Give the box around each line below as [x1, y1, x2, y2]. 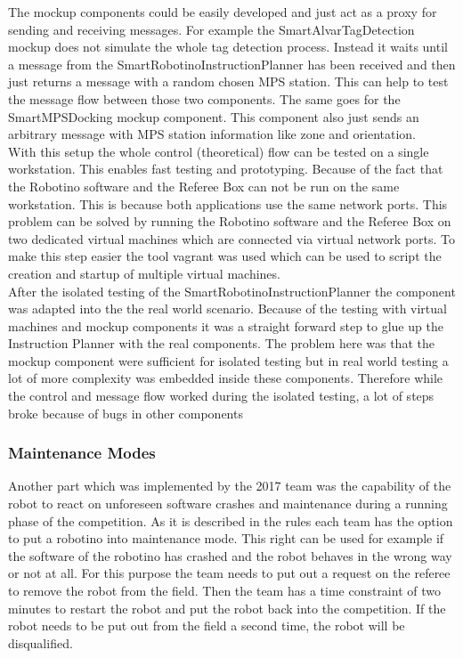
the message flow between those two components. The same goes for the [8, 89, 401, 108]
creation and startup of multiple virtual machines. [8, 264, 280, 282]
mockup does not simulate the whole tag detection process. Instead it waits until [8, 37, 448, 56]
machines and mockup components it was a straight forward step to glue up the [8, 316, 443, 335]
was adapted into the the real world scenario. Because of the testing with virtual [8, 299, 447, 318]
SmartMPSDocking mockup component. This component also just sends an [8, 107, 419, 126]
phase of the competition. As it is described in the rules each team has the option [8, 511, 453, 530]
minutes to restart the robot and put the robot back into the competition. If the [8, 598, 446, 617]
